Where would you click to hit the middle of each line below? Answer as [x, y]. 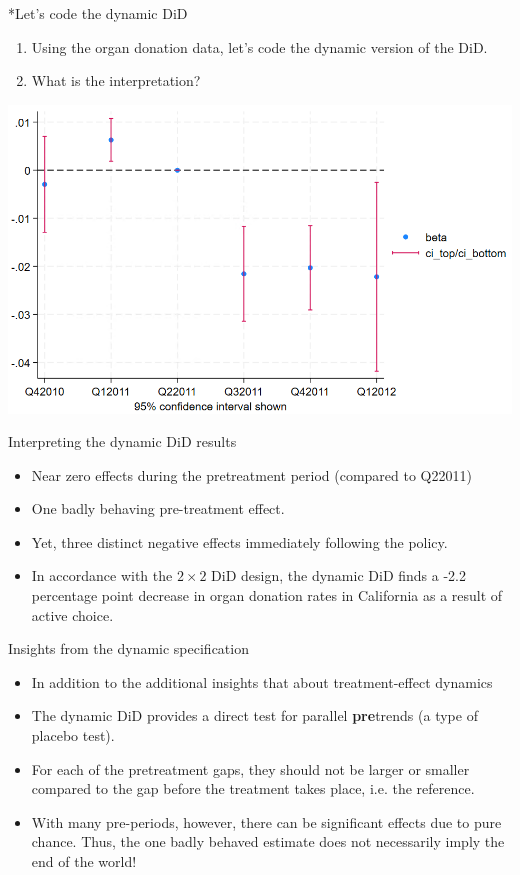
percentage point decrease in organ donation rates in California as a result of [267, 595]
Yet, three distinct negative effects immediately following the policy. [239, 541]
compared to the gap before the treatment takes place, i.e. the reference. [253, 788]
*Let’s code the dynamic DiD [98, 13]
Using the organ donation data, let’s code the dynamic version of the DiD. [259, 46]
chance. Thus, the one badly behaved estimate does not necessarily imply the [268, 841]
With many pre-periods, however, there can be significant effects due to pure [266, 821]
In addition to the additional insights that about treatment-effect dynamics [262, 681]
